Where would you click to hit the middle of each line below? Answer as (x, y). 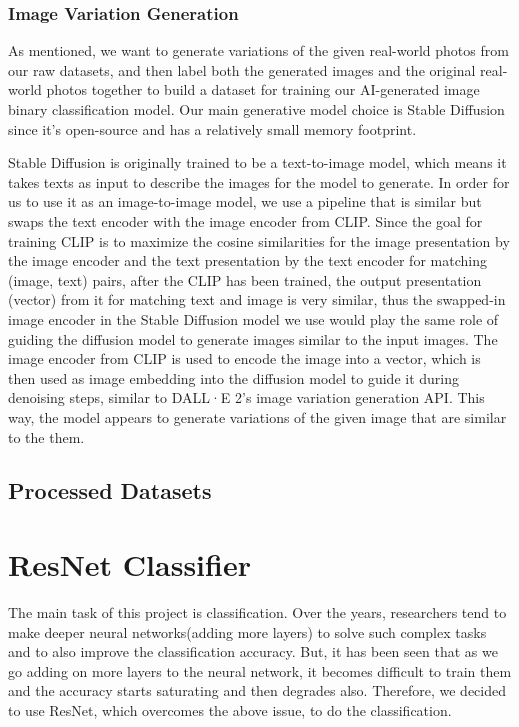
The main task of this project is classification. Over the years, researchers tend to (257, 612)
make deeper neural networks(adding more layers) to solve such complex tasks (247, 631)
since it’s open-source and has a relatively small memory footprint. (212, 128)
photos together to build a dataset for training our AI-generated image (263, 89)
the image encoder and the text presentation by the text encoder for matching (247, 260)
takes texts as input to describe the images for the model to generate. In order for (259, 181)
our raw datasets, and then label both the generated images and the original (242, 69)
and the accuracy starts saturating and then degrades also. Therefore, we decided (257, 690)
